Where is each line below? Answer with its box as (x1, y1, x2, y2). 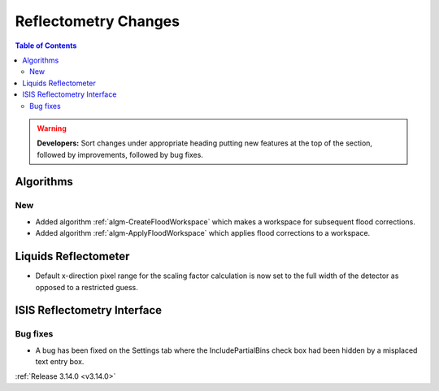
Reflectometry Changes (15, 12, 180, 30)
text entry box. (35, 357, 85, 367)
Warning (37, 123, 67, 133)
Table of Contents (15, 41, 77, 50)
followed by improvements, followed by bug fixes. (37, 150, 203, 159)
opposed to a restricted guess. (35, 282, 138, 292)
